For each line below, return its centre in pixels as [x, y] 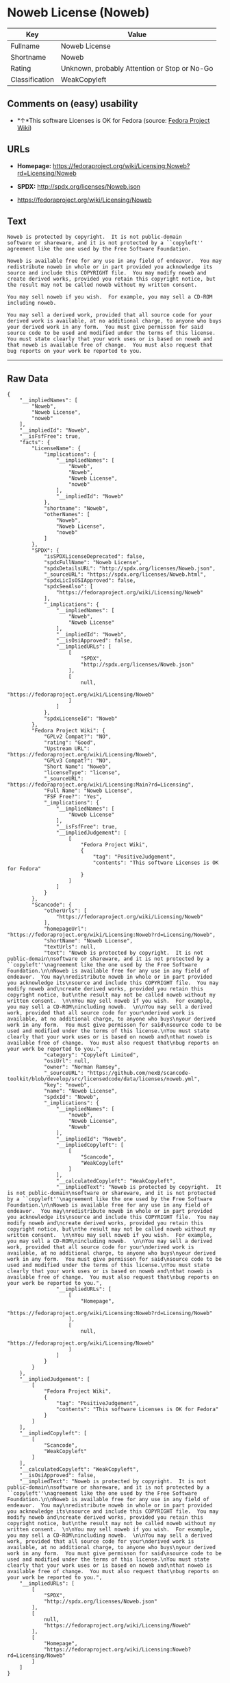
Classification [33, 79]
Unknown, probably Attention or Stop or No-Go [137, 68]
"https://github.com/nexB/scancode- [139, 1073]
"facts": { [35, 443]
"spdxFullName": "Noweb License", [93, 563]
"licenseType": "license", [82, 773]
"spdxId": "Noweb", [71, 1097]
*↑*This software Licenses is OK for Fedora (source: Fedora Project [113, 120]
